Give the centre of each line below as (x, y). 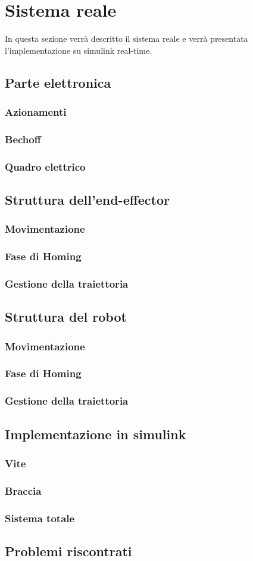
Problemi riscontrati (68, 551)
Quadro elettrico (45, 166)
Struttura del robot (66, 317)
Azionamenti (36, 112)
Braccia (23, 490)
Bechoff (23, 139)
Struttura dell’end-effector (88, 200)
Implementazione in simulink (96, 434)
